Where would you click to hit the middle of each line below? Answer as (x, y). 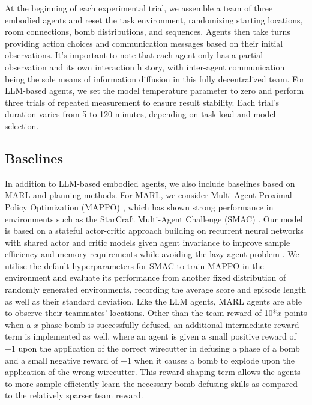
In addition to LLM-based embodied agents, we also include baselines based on (150, 183)
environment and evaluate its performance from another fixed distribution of (145, 277)
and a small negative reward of (61, 360)
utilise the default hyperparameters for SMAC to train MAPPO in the (134, 265)
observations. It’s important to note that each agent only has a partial (134, 55)
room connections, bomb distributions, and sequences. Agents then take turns (148, 32)
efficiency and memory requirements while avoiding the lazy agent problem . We (152, 254)
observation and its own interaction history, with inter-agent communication (145, 66)
